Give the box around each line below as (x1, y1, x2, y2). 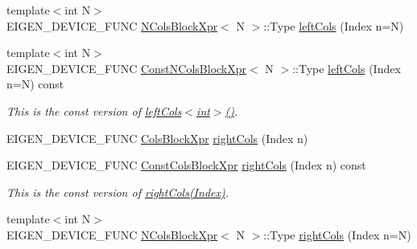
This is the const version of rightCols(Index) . (6, 183, 229, 200)
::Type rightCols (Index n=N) (263, 226, 411, 243)
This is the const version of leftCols (6, 102, 182, 119)
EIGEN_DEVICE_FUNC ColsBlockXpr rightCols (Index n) (6, 129, 308, 146)
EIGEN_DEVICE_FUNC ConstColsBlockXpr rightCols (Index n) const (6, 157, 366, 173)
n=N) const (6, 76, 64, 92)
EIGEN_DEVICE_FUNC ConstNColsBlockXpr (6, 59, 247, 76)
